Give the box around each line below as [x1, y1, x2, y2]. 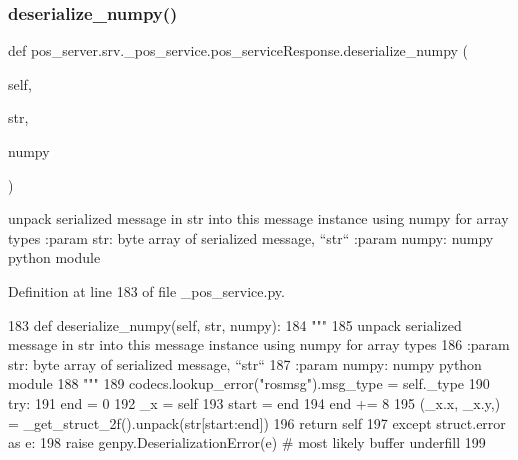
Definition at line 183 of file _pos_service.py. [8, 280, 285, 301]
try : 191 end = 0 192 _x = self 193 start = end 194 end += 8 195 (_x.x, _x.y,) [8, 392, 501, 413]
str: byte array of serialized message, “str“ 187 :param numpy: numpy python [8, 353, 482, 374]
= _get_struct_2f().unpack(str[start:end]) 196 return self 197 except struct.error [8, 412, 506, 433]
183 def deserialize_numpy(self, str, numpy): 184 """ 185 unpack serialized [8, 314, 462, 335]
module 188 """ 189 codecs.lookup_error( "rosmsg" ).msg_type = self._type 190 [8, 373, 490, 394]
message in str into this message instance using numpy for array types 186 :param [8, 334, 510, 355]
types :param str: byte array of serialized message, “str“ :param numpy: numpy [8, 227, 494, 248]
